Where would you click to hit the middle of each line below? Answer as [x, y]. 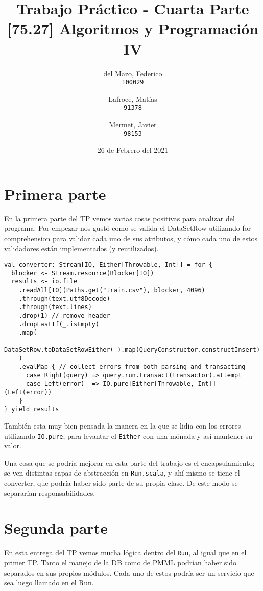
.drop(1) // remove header [64, 316]
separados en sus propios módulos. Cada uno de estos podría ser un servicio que [129, 572]
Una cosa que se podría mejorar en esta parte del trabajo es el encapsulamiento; [129, 463]
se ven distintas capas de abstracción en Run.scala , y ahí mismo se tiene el [122, 473]
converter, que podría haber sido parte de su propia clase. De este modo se [121, 483]
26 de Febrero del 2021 [133, 150]
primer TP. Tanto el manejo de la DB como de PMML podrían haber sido [121, 563]
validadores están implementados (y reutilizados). [81, 248]
